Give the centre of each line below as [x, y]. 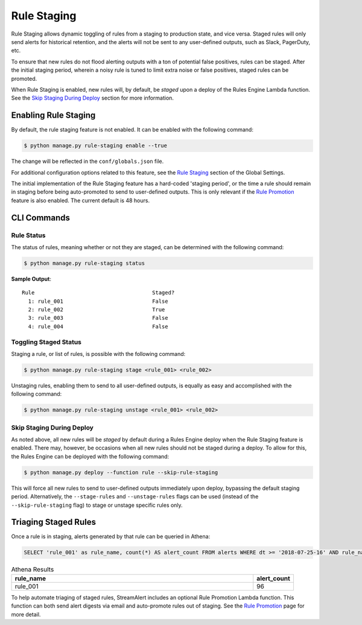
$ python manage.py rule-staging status [84, 263]
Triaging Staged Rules [54, 522]
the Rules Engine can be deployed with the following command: [90, 456]
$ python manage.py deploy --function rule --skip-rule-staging [121, 472]
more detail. [26, 614]
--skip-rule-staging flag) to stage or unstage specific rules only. [97, 505]
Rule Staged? [98, 293]
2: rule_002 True [97, 310]
